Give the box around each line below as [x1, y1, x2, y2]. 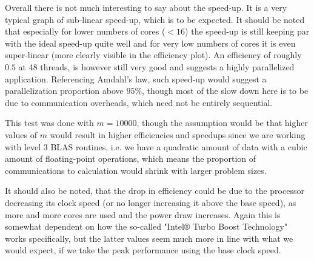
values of [5, 128, 37, 141]
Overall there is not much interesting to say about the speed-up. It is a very [5, 1, 287, 13]
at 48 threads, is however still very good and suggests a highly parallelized [18, 60, 295, 73]
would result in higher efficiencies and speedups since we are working [50, 128, 306, 141]
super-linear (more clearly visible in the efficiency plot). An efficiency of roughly [5, 48, 302, 61]
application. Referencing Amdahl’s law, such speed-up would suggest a [5, 72, 267, 85]
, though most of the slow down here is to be [142, 84, 309, 97]
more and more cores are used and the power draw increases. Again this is [5, 208, 281, 221]
